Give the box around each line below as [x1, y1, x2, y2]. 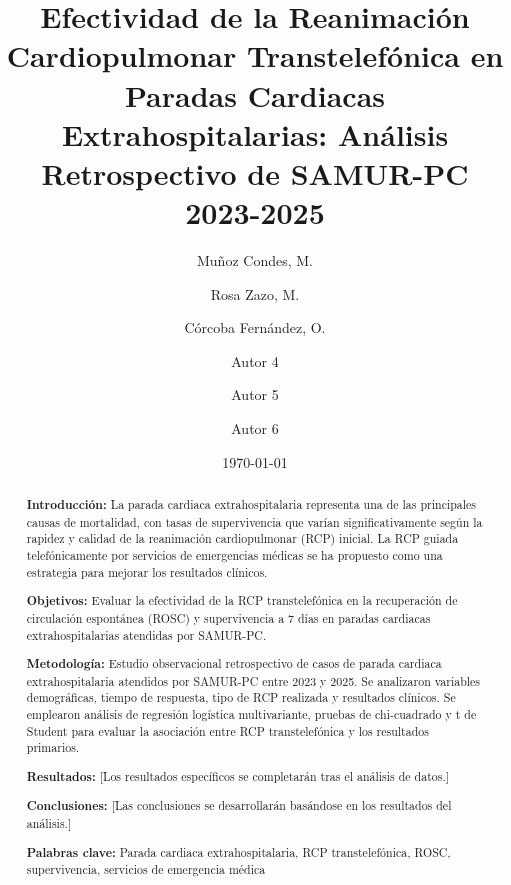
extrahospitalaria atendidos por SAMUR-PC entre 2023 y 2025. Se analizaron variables [26, 672, 481, 689]
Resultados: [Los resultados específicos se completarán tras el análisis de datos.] [26, 767, 450, 785]
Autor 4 [231, 350, 279, 371]
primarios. [26, 739, 80, 756]
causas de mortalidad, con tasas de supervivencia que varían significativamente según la [26, 513, 483, 530]
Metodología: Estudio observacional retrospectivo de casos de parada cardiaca [26, 655, 442, 673]
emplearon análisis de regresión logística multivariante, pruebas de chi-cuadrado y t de [26, 706, 477, 723]
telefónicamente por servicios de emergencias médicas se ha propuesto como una [26, 546, 443, 563]
